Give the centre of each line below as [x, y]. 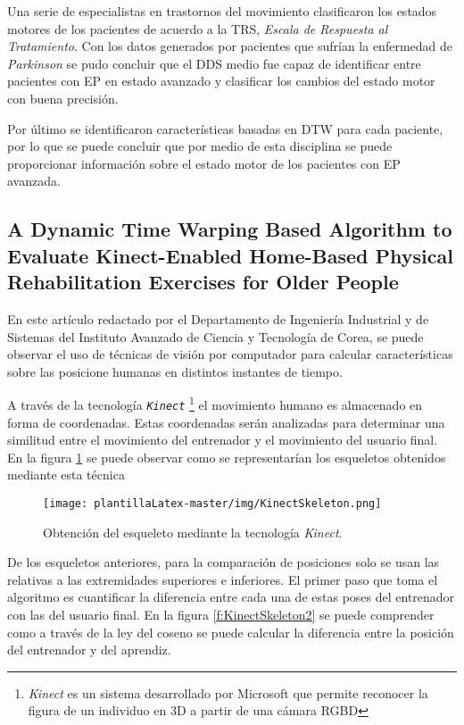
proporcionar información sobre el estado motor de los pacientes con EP [204, 163]
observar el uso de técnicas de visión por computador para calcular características [230, 354]
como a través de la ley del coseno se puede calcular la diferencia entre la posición [231, 632]
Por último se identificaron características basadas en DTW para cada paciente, [225, 128]
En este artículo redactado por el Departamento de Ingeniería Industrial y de [218, 318]
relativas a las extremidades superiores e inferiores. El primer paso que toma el [223, 579]
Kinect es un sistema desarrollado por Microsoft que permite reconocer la [228, 692]
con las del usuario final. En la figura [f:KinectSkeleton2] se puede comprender [221, 615]
